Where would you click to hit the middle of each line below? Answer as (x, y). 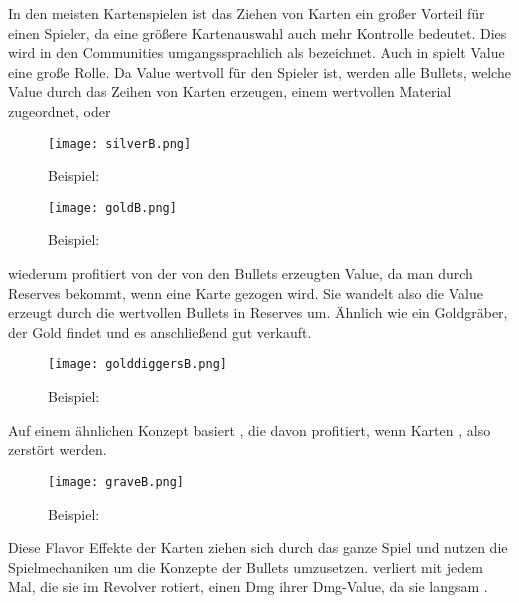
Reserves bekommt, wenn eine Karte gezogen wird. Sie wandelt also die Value (245, 292)
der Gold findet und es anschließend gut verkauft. (160, 331)
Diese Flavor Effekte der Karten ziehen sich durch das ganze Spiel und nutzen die (258, 547)
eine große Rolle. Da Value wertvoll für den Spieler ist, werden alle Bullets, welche (259, 71)
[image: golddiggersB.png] (137, 364)
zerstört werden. (57, 449)
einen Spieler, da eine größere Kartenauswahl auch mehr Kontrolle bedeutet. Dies (257, 32)
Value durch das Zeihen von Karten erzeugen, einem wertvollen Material (230, 91)
